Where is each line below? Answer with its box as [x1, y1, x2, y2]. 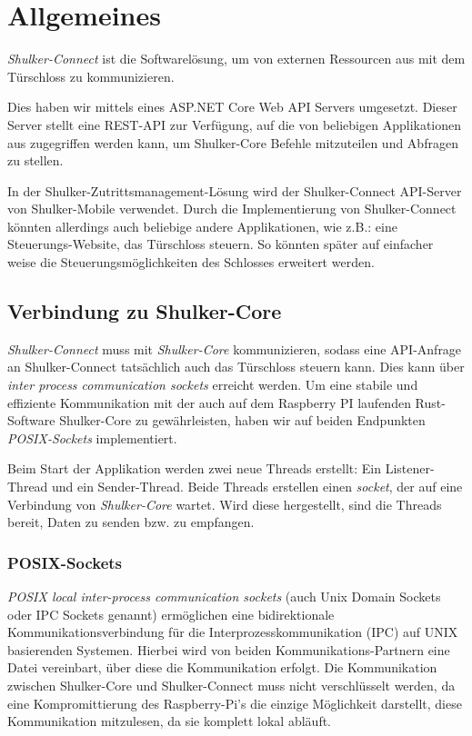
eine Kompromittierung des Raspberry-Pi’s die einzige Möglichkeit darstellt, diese [7, 693, 462, 712]
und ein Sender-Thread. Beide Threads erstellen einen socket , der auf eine [52, 477, 463, 496]
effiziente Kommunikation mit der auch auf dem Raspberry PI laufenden [7, 393, 411, 412]
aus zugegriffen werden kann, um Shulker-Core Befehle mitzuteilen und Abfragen [7, 133, 458, 152]
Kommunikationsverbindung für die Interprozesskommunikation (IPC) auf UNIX [7, 622, 458, 642]
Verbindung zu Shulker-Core [7, 297, 282, 325]
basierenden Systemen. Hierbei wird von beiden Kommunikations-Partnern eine [7, 640, 450, 659]
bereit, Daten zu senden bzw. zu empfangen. [7, 512, 255, 532]
